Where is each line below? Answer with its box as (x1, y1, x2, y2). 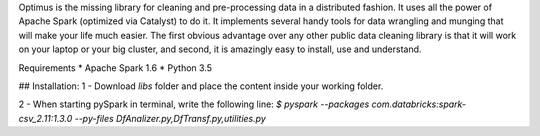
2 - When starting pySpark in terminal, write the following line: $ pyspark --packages (18, 98, 370, 110)
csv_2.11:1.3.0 (18, 112, 73, 124)
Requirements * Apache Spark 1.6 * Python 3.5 (18, 61, 213, 74)
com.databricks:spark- (371, 98, 467, 110)
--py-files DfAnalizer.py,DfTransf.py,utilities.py (74, 112, 267, 124)
